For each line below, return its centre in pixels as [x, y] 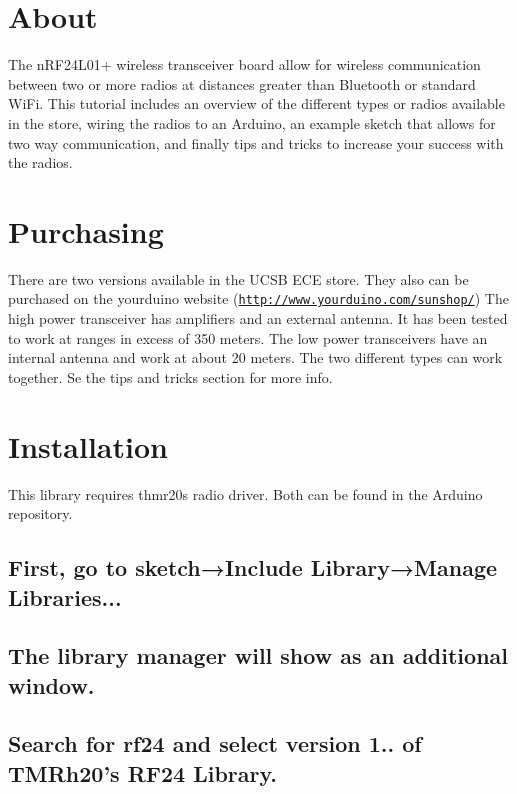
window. [51, 684]
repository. [40, 513]
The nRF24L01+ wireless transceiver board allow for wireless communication [244, 64]
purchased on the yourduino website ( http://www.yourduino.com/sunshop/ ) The [258, 298]
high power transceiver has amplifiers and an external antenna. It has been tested [258, 318]
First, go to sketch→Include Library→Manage [253, 567]
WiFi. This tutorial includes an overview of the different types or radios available [256, 103]
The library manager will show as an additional [258, 655]
